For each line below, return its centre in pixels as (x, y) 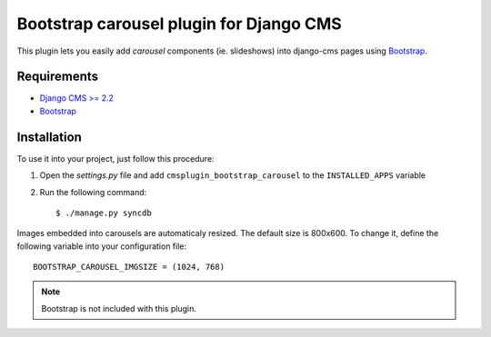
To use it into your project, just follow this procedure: (115, 158)
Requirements (58, 77)
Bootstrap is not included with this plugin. (119, 308)
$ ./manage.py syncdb (104, 213)
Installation (49, 137)
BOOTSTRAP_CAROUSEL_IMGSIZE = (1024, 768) (129, 267)
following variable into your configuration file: (101, 246)
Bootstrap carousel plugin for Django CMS (180, 24)
